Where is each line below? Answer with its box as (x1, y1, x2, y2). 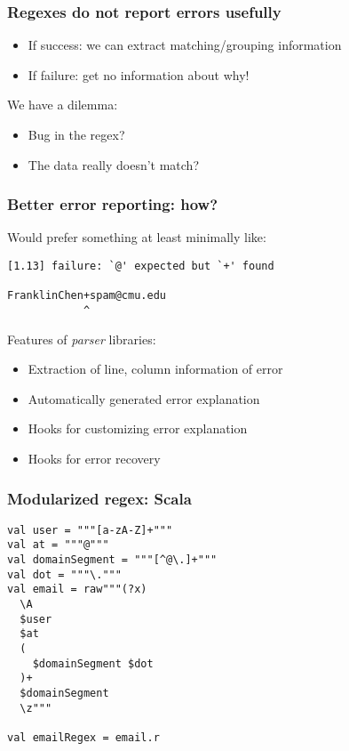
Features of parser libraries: (7, 329, 156, 348)
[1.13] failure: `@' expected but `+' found (7, 260, 274, 272)
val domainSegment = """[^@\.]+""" (7, 553, 218, 567)
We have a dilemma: (7, 95, 118, 114)
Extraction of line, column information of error (28, 359, 283, 378)
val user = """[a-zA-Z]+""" (7, 523, 173, 537)
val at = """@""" (7, 538, 109, 552)
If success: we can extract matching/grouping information (28, 36, 342, 54)
